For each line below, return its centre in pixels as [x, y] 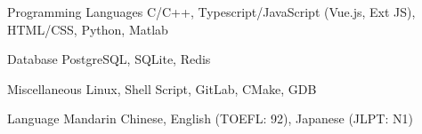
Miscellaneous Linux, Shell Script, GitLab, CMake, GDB [162, 88]
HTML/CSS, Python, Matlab [88, 29]
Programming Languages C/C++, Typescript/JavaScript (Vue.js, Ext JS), [211, 12]
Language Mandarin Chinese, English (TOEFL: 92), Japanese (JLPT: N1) [210, 118]
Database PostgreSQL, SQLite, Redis [109, 59]
